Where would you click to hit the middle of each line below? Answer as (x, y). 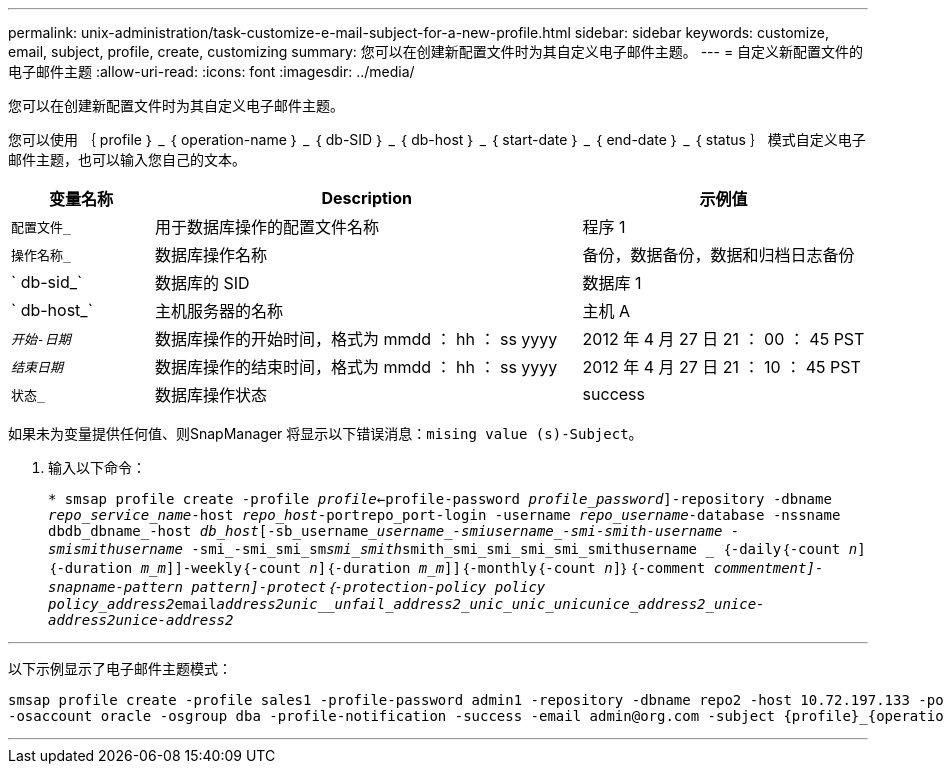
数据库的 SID (202, 283)
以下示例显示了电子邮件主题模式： (120, 668)
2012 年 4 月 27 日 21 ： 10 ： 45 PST (721, 367)
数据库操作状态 (210, 395)
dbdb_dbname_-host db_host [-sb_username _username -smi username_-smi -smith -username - (394, 531)
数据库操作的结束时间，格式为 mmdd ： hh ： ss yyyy (356, 367)
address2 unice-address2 (141, 620)
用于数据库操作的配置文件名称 (266, 227)
